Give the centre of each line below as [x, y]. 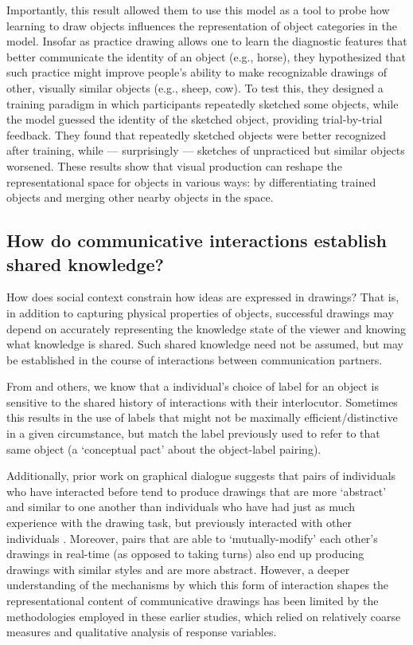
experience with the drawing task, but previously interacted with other [179, 523]
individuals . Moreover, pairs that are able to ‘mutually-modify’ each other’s [192, 538]
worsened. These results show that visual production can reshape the [174, 165]
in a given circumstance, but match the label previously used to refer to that [193, 433]
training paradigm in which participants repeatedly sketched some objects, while [203, 103]
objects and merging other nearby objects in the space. [140, 197]
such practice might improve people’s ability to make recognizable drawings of [197, 72]
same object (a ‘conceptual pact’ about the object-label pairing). [164, 448]
